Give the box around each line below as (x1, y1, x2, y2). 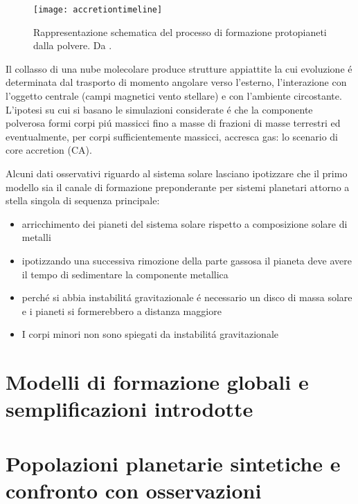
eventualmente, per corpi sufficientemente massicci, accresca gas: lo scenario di (6, 129, 339, 143)
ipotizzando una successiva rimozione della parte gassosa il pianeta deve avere (21, 253, 352, 267)
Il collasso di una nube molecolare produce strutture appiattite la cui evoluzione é (6, 61, 352, 75)
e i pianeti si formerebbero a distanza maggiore (21, 303, 222, 318)
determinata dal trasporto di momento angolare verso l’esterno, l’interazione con (6, 75, 347, 89)
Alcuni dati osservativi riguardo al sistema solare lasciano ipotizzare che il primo (6, 166, 348, 180)
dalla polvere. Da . (33, 38, 112, 53)
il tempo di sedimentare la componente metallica (21, 267, 229, 281)
